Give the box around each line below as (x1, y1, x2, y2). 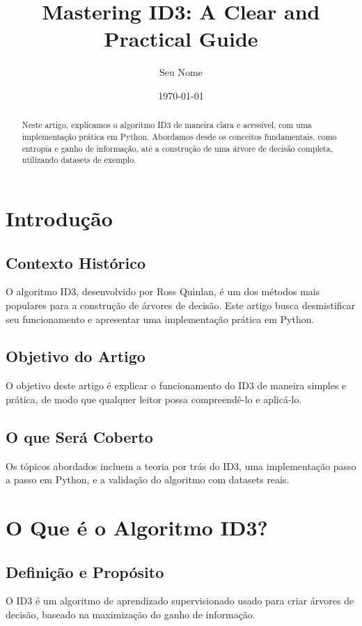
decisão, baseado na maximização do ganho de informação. (6, 607, 255, 622)
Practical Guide (104, 24, 258, 53)
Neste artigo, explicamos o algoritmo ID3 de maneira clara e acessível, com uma (22, 119, 312, 131)
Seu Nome (159, 65, 203, 79)
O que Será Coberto (6, 425, 153, 447)
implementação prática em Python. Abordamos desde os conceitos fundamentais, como (22, 130, 337, 142)
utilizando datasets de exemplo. (22, 154, 136, 166)
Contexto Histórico (6, 251, 146, 273)
